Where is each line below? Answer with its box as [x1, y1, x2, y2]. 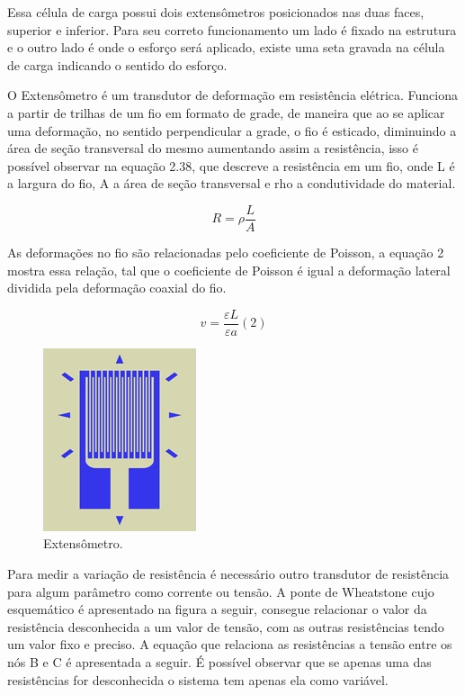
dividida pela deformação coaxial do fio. [7, 278, 227, 297]
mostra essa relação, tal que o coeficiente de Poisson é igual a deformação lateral [7, 260, 451, 279]
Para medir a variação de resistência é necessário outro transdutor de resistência [7, 564, 450, 583]
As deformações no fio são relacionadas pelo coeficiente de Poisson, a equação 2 [7, 243, 444, 261]
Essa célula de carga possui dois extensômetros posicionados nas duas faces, [7, 3, 425, 21]
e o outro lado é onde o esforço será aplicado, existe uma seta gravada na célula [7, 38, 445, 57]
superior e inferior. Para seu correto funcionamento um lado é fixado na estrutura [7, 20, 457, 39]
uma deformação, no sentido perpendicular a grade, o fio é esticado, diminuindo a [7, 121, 457, 140]
